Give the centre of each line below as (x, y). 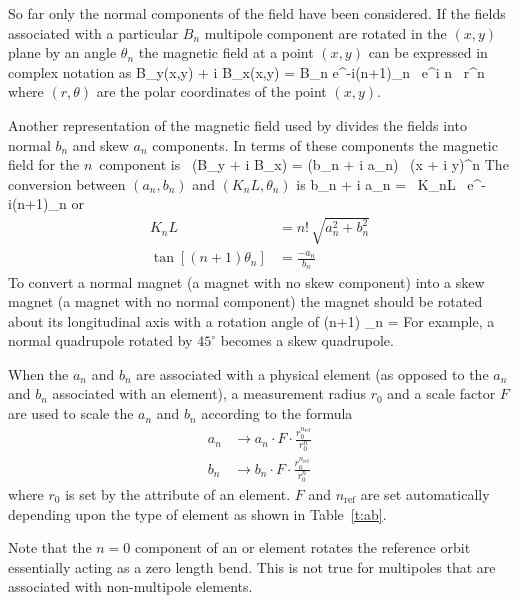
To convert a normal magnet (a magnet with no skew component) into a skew (246, 281)
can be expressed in (428, 52)
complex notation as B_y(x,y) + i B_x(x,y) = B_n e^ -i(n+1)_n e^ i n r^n (246, 71)
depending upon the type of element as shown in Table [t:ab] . (197, 513)
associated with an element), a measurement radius (209, 393)
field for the (44, 164)
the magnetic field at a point (226, 52)
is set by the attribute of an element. (178, 493)
